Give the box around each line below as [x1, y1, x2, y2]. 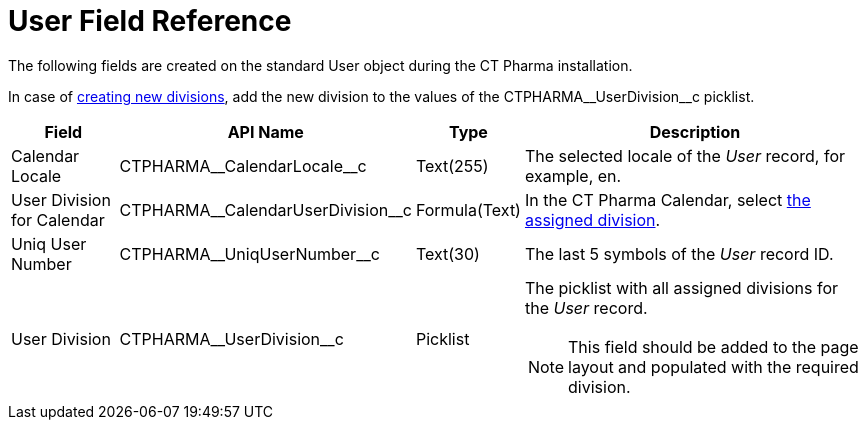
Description [649, 121, 741, 142]
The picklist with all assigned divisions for [524, 277, 839, 298]
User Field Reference [8, 4, 292, 38]
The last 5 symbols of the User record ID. [524, 243, 834, 264]
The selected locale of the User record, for [524, 145, 846, 166]
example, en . [524, 165, 622, 186]
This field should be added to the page [568, 336, 859, 357]
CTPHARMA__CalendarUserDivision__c [119, 199, 412, 220]
